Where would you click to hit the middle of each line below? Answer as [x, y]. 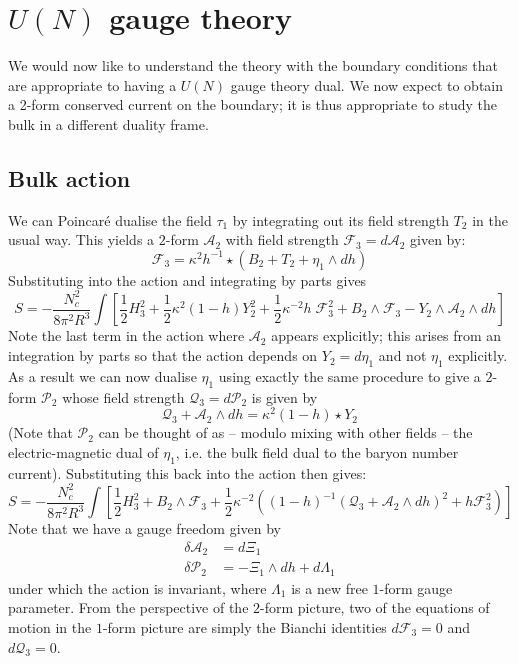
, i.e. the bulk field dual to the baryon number [317, 451]
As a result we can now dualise [102, 375]
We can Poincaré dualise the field [110, 219]
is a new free [329, 587]
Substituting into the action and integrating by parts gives [187, 279]
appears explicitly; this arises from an [386, 335]
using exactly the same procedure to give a [349, 375]
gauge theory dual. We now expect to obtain [367, 84]
